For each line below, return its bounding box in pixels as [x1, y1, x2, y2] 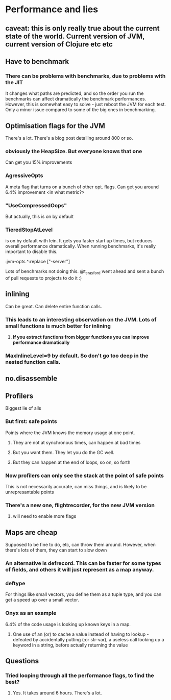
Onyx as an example [5, 610, 57, 617]
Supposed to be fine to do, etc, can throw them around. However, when [5, 542, 156, 547]
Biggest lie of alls [5, 405, 42, 411]
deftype [5, 580, 26, 587]
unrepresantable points [5, 489, 55, 495]
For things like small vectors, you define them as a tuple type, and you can [5, 591, 162, 597]
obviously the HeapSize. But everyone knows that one [5, 148, 142, 155]
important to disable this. [5, 248, 58, 255]
